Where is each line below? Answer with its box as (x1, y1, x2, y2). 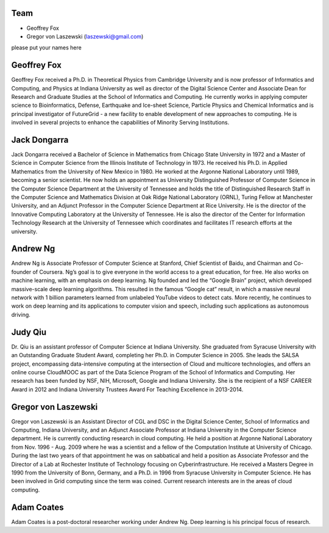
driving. (11, 311, 30, 318)
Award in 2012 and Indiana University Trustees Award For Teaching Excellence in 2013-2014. (11, 385, 244, 393)
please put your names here (11, 44, 82, 51)
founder (11, 268, 32, 275)
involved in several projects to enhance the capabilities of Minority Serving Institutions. (11, 119, 230, 126)
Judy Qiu (11, 327, 47, 337)
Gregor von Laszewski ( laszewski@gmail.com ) (26, 32, 144, 40)
